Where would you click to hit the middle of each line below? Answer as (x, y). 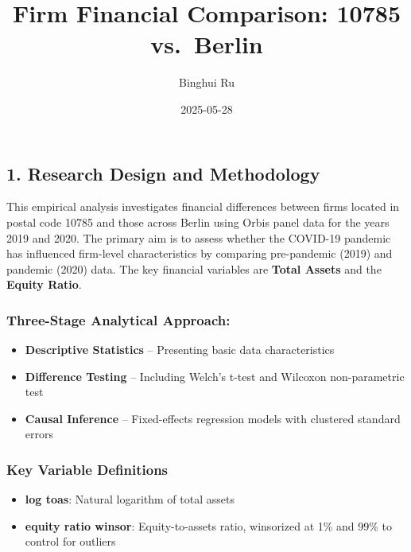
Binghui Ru (206, 82)
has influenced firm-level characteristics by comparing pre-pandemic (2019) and (200, 253)
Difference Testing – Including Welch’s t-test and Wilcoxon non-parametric (215, 376)
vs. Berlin (207, 44)
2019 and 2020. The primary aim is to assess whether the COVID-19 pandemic (199, 237)
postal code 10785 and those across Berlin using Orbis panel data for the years (198, 222)
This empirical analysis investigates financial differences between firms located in (203, 206)
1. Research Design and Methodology (163, 173)
